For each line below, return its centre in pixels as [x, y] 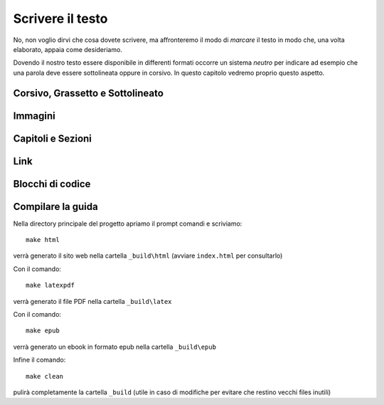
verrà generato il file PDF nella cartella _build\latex [92, 301]
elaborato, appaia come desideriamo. [68, 49]
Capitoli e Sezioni [53, 138]
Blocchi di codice [52, 184]
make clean [45, 376]
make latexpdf [50, 285]
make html [43, 240]
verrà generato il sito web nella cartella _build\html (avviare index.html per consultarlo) [148, 256]
